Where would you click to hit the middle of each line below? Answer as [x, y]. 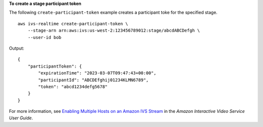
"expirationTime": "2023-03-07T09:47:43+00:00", [97, 73]
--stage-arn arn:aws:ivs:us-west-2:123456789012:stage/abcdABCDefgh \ [114, 31]
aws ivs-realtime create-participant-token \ [73, 24]
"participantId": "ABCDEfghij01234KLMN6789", [93, 80]
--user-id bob [45, 37]
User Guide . [21, 118]
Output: [17, 48]
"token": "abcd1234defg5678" [73, 87]
